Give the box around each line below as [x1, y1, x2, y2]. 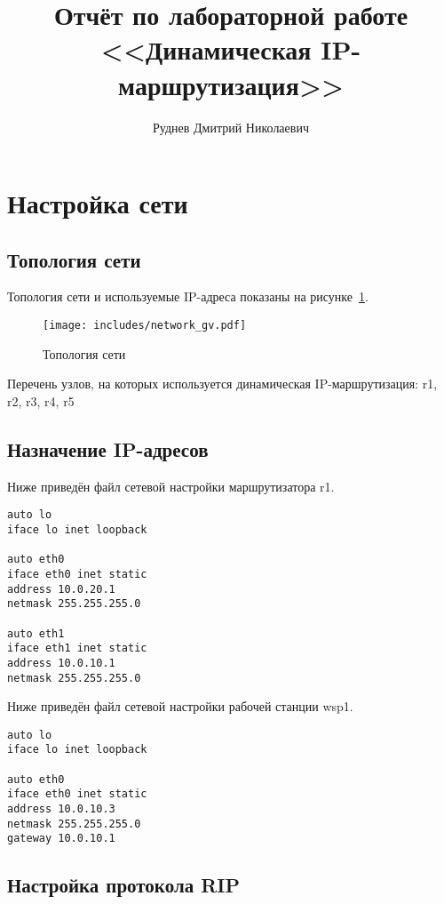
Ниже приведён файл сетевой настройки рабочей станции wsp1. [7, 697, 353, 716]
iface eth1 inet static [7, 642, 147, 655]
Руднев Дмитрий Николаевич [153, 117, 309, 136]
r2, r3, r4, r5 [7, 391, 75, 410]
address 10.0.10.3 [7, 803, 115, 816]
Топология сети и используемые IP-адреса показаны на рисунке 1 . [7, 287, 369, 306]
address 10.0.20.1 [7, 582, 115, 596]
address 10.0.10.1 [7, 656, 115, 669]
